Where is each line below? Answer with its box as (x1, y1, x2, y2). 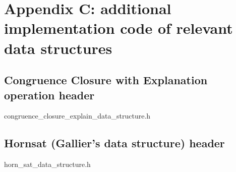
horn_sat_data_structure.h (4, 159, 91, 169)
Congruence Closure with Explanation (4, 72, 208, 88)
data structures (4, 37, 112, 58)
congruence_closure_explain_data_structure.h (4, 110, 151, 121)
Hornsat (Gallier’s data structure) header (4, 135, 225, 151)
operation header (4, 87, 95, 102)
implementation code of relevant (4, 18, 233, 38)
